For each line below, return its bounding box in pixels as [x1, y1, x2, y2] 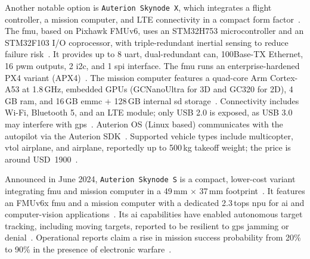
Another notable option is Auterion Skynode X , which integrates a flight [5, 1, 272, 13]
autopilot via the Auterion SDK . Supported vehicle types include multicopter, [5, 129, 293, 142]
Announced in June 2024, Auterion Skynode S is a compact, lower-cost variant [5, 173, 296, 185]
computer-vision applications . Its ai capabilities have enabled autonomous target [5, 208, 303, 220]
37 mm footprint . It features [199, 185, 305, 197]
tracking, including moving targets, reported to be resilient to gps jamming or [5, 219, 289, 232]
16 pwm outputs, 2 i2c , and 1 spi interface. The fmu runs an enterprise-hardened [5, 60, 300, 72]
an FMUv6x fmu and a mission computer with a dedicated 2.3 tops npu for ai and [5, 196, 305, 208]
